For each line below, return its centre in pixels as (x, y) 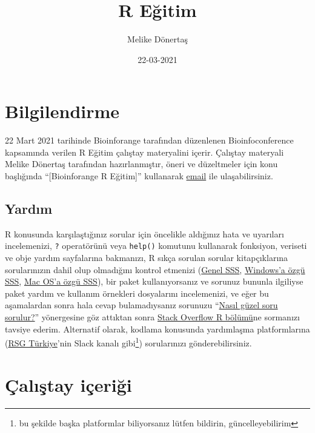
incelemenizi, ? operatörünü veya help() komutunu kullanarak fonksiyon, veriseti (156, 246)
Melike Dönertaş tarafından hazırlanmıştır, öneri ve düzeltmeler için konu (141, 164)
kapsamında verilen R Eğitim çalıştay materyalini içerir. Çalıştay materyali (144, 152)
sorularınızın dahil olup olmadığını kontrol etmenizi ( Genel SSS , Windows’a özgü (155, 269)
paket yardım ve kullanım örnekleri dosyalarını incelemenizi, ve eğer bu (137, 293)
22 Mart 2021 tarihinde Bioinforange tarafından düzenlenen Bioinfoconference (149, 140)
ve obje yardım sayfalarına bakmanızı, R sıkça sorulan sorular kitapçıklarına (147, 258)
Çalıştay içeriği (68, 384)
